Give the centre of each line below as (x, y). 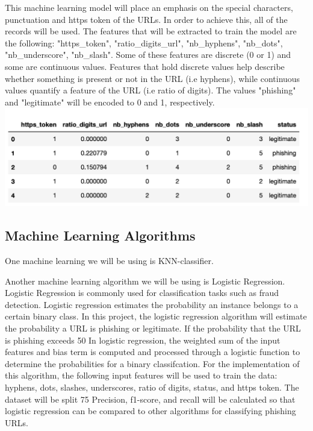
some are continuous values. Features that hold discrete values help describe (145, 66)
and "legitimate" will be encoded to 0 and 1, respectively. (110, 102)
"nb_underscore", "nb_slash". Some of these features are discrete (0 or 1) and (148, 55)
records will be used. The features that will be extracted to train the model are (151, 31)
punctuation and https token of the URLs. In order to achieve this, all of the (146, 19)
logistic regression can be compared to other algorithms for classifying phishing (150, 411)
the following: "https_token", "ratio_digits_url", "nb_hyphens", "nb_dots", (144, 42)
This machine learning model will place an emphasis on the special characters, (149, 7)
